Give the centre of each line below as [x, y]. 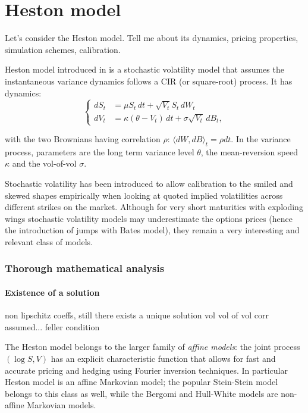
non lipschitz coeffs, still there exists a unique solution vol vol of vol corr [137, 315]
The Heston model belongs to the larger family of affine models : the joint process [153, 347]
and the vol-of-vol [44, 163]
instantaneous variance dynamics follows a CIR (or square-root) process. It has [149, 81]
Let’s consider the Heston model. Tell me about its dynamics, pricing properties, [152, 38]
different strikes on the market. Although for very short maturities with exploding [154, 207]
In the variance [263, 139]
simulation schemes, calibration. [63, 49]
